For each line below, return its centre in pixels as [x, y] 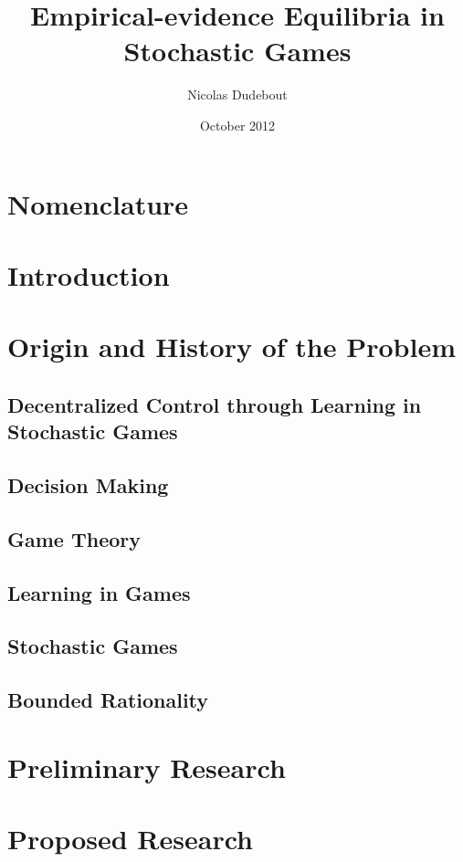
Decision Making [88, 485]
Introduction [89, 274]
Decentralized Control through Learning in [215, 404]
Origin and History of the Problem [231, 347]
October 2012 [237, 125]
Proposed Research [130, 839]
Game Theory [74, 538]
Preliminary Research [147, 767]
